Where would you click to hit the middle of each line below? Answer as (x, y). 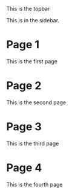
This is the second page (36, 102)
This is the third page (33, 143)
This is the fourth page (34, 184)
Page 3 (24, 127)
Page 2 (24, 86)
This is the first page (32, 61)
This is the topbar (28, 9)
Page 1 (23, 45)
